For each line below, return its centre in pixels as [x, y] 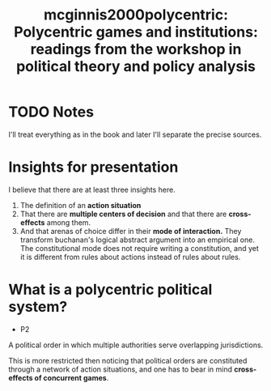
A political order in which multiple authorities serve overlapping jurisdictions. [136, 345]
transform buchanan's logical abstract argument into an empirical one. [137, 240]
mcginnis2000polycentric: [136, 15]
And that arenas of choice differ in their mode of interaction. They [131, 231]
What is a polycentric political [110, 290]
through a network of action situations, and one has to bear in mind [121, 369]
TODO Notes [51, 112]
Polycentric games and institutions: [136, 32]
